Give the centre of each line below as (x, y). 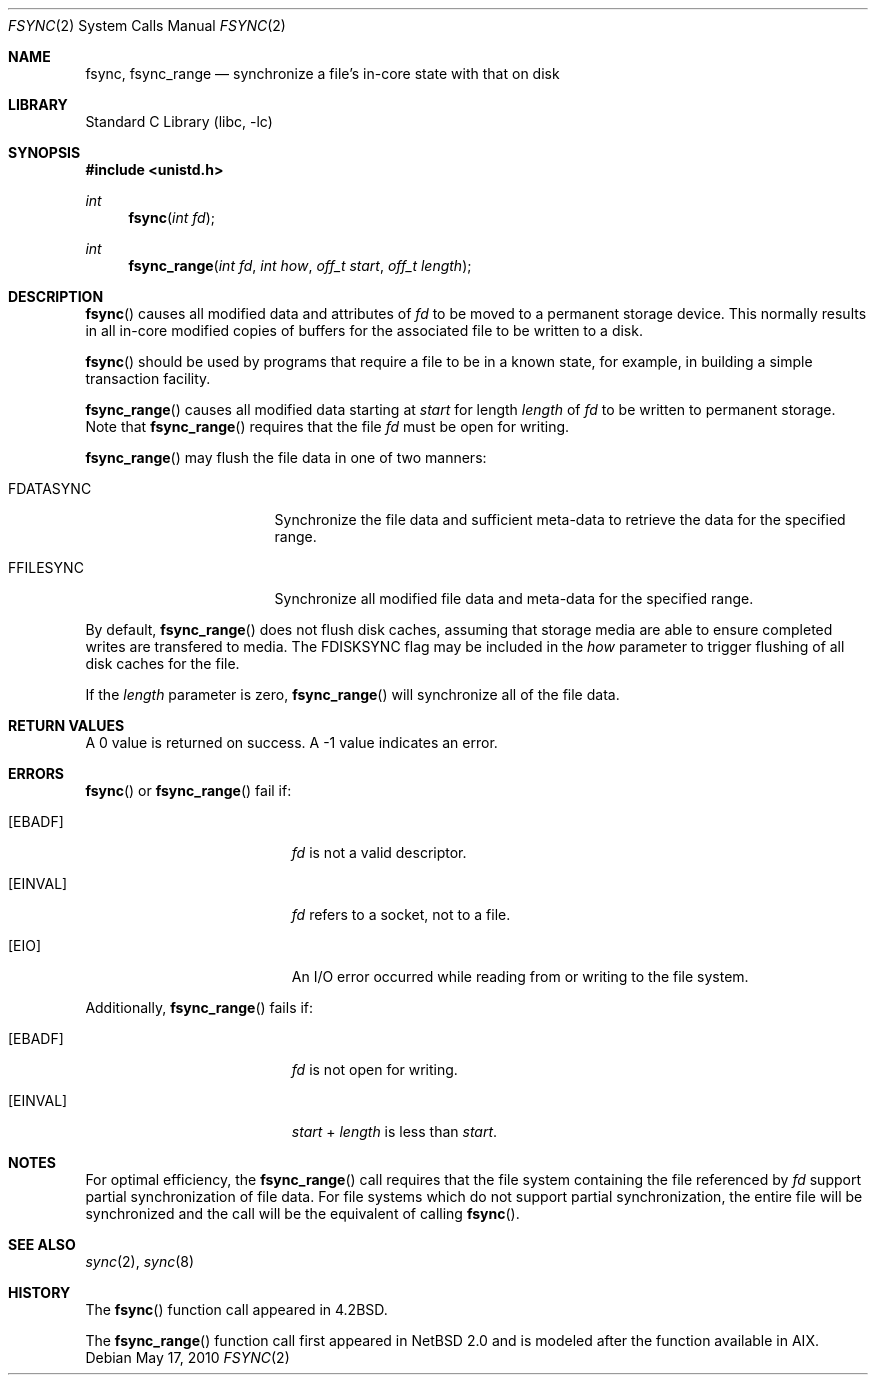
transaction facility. (148, 378)
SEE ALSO (42, 1244)
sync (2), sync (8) (140, 1261)
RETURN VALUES (66, 725)
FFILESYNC (46, 567)
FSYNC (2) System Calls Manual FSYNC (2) (147, 25)
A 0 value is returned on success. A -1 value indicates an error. (291, 742)
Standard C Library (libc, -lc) (179, 121)
